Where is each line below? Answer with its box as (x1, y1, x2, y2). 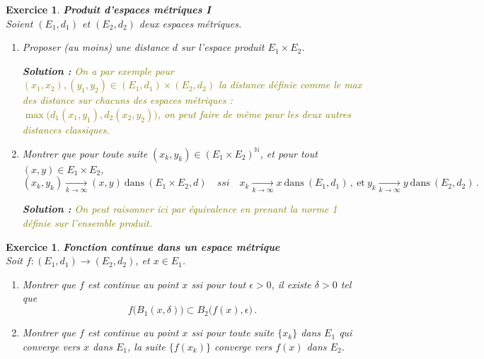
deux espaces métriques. (139, 16, 242, 30)
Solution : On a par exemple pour (22, 63, 174, 78)
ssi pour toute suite (191, 325, 275, 340)
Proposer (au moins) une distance (22, 40, 169, 54)
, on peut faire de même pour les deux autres (157, 106, 351, 121)
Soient (6, 16, 33, 30)
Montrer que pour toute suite (22, 146, 148, 160)
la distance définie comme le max (219, 77, 362, 92)
